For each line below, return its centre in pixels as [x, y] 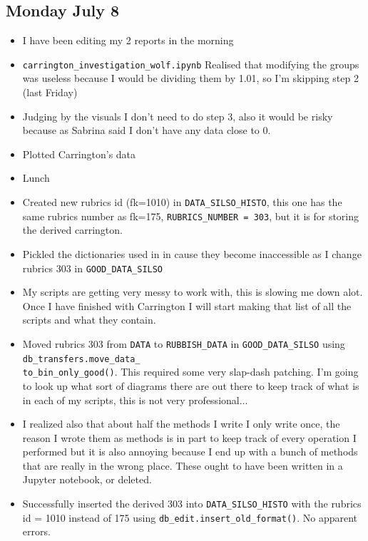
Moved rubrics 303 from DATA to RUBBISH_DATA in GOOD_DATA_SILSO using [184, 343]
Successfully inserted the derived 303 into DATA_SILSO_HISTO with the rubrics [192, 504]
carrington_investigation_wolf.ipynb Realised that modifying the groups [191, 64]
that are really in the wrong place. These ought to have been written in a [183, 465]
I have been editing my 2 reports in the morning [128, 40]
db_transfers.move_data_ [81, 359]
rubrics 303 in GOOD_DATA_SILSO [93, 268]
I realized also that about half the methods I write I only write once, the [181, 424]
